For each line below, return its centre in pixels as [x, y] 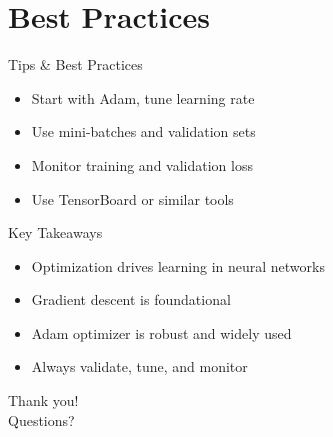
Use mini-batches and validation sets [143, 131]
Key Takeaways [55, 232]
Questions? [41, 419]
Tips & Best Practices [75, 64]
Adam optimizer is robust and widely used [161, 332]
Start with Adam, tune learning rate [143, 97]
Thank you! [43, 400]
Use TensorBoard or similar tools [132, 198]
